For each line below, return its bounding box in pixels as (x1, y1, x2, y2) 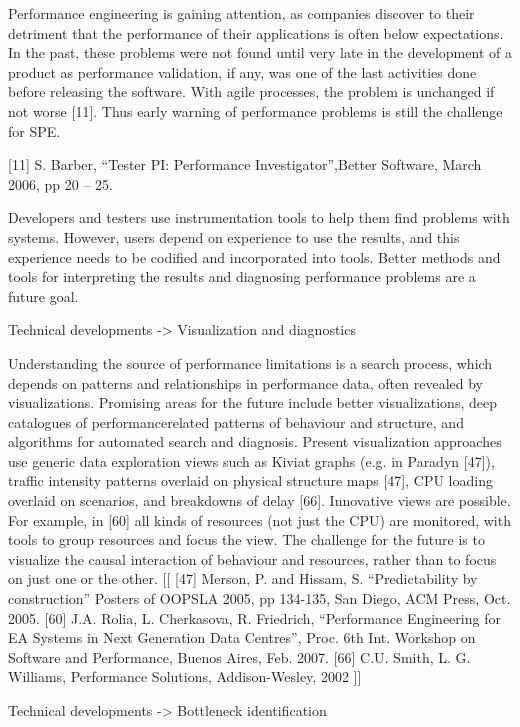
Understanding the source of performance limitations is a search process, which (8, 352, 493, 373)
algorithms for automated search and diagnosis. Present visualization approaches (8, 431, 502, 452)
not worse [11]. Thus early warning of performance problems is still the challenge (8, 100, 503, 121)
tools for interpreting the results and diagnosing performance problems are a (8, 266, 476, 287)
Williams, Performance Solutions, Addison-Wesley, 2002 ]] (8, 666, 362, 687)
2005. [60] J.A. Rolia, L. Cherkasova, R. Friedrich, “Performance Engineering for (8, 607, 501, 628)
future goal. (8, 285, 79, 306)
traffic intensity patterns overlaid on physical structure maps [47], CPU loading (8, 470, 493, 491)
